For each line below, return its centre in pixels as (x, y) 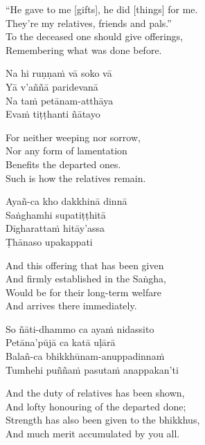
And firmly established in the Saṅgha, (86, 279)
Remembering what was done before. (84, 49)
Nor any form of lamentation (66, 151)
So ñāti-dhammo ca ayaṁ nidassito (80, 328)
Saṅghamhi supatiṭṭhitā (56, 214)
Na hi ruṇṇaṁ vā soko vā (59, 73)
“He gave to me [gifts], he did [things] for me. (102, 9)
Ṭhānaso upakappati (49, 241)
